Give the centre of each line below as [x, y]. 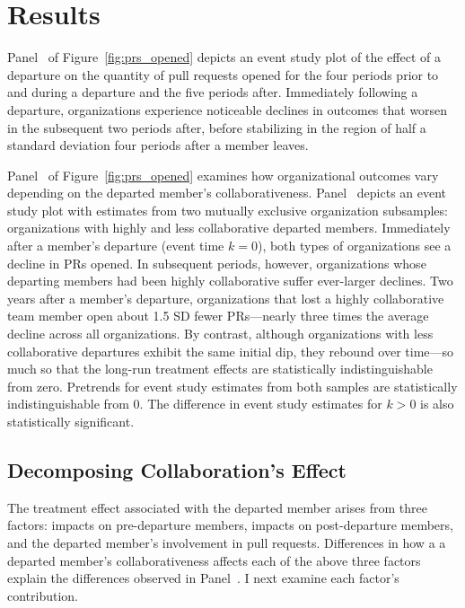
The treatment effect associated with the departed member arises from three [217, 507]
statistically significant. [71, 421]
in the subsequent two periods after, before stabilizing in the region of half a [217, 127]
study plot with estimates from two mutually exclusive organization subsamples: [228, 210]
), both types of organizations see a [354, 246]
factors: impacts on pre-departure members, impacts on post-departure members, [230, 525]
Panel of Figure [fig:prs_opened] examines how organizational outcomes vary [223, 175]
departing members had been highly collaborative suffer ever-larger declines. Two [230, 281]
